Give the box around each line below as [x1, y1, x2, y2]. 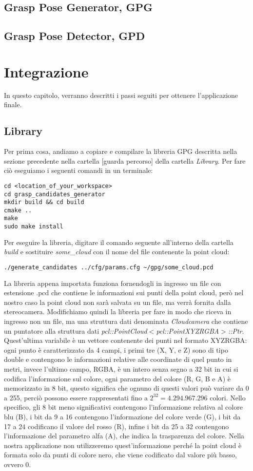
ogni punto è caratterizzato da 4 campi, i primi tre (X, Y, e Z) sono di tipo [4, 344, 228, 355]
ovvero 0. [4, 459, 31, 469]
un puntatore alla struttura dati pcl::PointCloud [4, 325, 147, 336]
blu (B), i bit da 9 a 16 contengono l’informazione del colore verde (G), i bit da [4, 411, 241, 421]
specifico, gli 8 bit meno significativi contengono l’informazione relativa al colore [4, 402, 243, 412]
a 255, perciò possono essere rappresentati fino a [4, 392, 148, 402]
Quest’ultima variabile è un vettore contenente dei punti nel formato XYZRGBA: [4, 335, 247, 345]
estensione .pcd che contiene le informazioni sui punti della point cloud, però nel [4, 287, 244, 298]
